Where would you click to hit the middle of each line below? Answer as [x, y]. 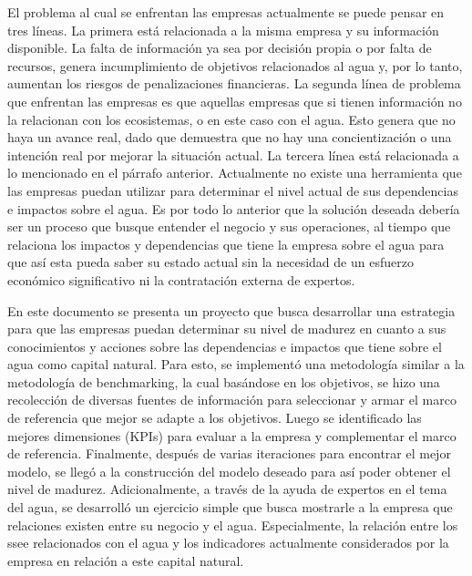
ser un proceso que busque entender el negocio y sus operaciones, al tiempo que [229, 226]
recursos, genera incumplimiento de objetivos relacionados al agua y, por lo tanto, [235, 65]
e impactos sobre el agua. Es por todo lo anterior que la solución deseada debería [234, 208]
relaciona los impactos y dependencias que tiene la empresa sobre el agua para [226, 244]
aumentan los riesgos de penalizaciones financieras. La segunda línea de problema [234, 83]
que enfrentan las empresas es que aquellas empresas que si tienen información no [235, 101]
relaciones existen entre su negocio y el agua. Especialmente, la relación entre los [233, 525]
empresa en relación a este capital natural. [126, 560]
